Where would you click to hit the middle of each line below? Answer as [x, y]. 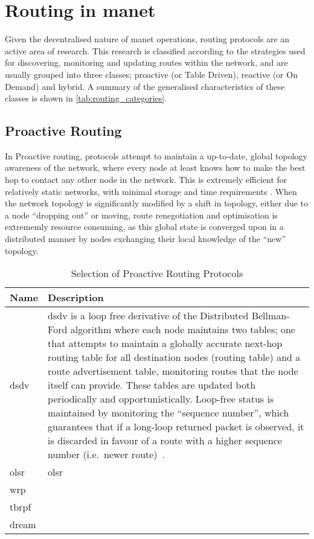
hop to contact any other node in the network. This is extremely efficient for [146, 180]
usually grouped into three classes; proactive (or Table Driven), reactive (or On [151, 74]
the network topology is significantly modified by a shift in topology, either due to [157, 203]
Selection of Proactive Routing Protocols [157, 273]
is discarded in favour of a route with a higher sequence [165, 441]
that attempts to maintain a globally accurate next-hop [165, 343]
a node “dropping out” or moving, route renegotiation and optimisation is [141, 215]
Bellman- [271, 316]
